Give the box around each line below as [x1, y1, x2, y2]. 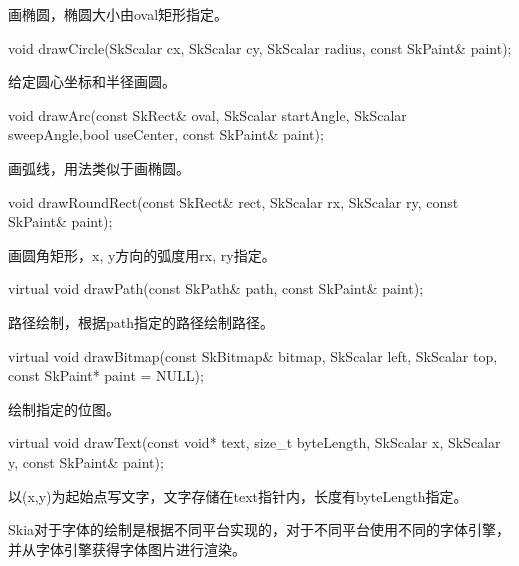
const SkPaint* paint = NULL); [8, 365, 204, 386]
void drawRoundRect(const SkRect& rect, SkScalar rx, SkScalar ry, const [8, 191, 459, 212]
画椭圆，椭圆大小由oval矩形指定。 [8, 4, 229, 24]
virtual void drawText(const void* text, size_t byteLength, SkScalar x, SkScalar [8, 432, 501, 453]
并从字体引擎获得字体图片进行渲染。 [8, 538, 246, 559]
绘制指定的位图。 [8, 398, 120, 419]
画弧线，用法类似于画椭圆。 [8, 157, 190, 178]
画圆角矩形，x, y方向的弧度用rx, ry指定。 [8, 244, 276, 265]
